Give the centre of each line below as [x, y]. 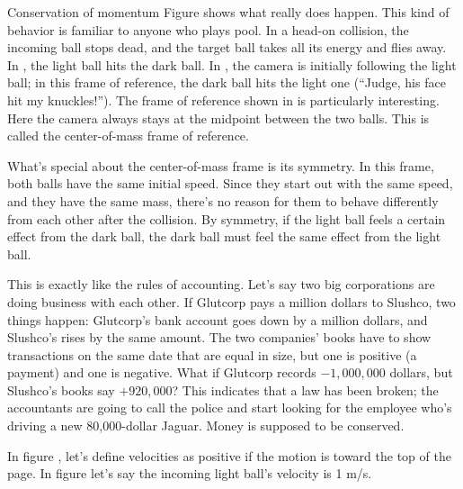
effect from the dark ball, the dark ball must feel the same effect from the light [224, 236]
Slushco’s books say [61, 389]
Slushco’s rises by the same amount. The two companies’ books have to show [219, 337]
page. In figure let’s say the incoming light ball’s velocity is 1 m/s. [190, 473]
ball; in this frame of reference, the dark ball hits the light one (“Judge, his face [227, 82]
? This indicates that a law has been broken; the [305, 389]
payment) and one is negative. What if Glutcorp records [162, 372]
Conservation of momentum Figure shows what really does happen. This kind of [228, 12]
